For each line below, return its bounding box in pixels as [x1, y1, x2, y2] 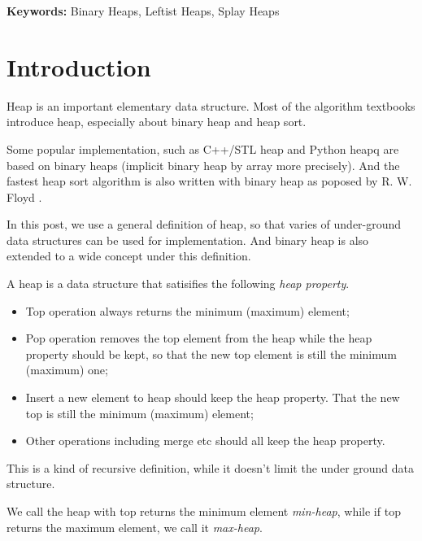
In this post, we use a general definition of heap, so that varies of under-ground [7, 216, 402, 233]
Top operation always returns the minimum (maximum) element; [25, 302, 350, 319]
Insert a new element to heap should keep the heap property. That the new [25, 389, 400, 406]
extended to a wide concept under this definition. [7, 247, 251, 264]
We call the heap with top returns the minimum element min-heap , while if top [7, 503, 401, 519]
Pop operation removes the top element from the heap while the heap [25, 329, 372, 347]
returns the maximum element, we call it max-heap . [7, 518, 263, 535]
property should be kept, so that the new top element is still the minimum [25, 345, 397, 362]
